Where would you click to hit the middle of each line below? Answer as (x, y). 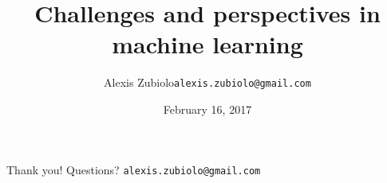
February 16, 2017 (207, 109)
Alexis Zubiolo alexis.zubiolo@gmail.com (207, 82)
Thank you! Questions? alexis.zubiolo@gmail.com (134, 169)
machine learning (207, 44)
